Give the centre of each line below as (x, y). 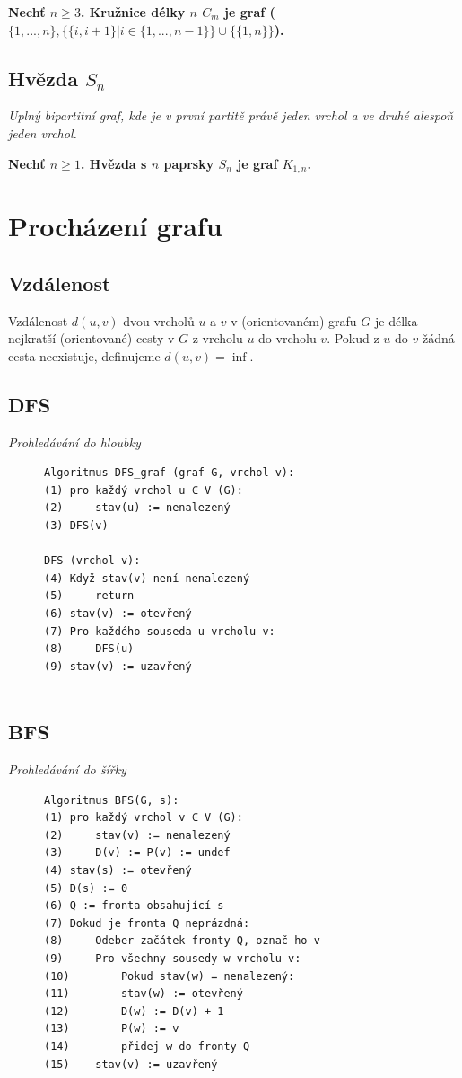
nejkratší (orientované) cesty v (92, 338)
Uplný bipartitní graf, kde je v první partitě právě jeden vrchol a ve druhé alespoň (231, 115)
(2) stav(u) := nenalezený (137, 508)
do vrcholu (288, 338)
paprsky (189, 163)
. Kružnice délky (133, 12)
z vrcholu (218, 338)
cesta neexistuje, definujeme (84, 355)
